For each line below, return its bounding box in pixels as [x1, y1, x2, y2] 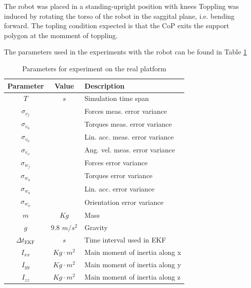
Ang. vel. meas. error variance [84, 144, 175, 155]
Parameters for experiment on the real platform [22, 63, 167, 73]
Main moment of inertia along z [84, 272, 181, 282]
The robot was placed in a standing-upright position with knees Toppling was [4, 1, 239, 11]
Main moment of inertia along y [84, 259, 181, 269]
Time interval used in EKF [84, 234, 167, 244]
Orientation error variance [84, 196, 164, 207]
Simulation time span [84, 93, 149, 103]
